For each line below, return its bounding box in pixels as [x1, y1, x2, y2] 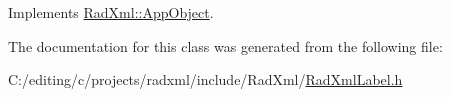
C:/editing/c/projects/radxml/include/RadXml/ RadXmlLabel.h [8, 69, 403, 90]
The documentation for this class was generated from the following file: [8, 35, 443, 56]
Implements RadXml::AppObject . [8, 2, 214, 22]
